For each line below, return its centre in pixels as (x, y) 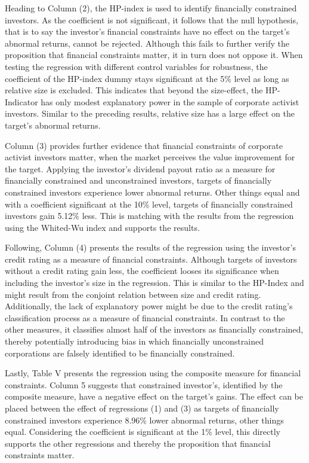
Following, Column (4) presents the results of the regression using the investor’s (150, 247)
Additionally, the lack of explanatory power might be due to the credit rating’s (149, 306)
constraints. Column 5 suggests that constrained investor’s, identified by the (144, 384)
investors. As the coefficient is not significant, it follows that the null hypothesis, (152, 19)
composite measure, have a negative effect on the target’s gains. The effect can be (154, 396)
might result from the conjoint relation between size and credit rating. (133, 294)
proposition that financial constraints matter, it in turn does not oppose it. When (154, 55)
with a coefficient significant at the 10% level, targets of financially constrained (149, 204)
